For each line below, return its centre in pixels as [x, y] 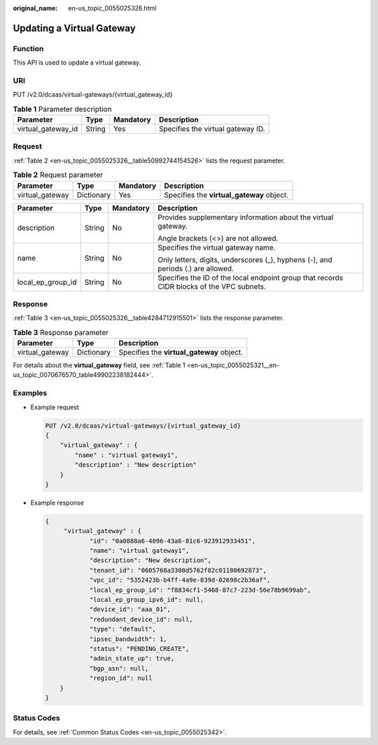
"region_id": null [121, 678]
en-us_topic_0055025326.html [112, 8]
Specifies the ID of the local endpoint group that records [250, 278]
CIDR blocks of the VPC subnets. [212, 286]
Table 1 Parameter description [62, 109]
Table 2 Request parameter [58, 175]
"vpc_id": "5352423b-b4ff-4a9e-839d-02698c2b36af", [180, 580]
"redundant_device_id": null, [141, 619]
